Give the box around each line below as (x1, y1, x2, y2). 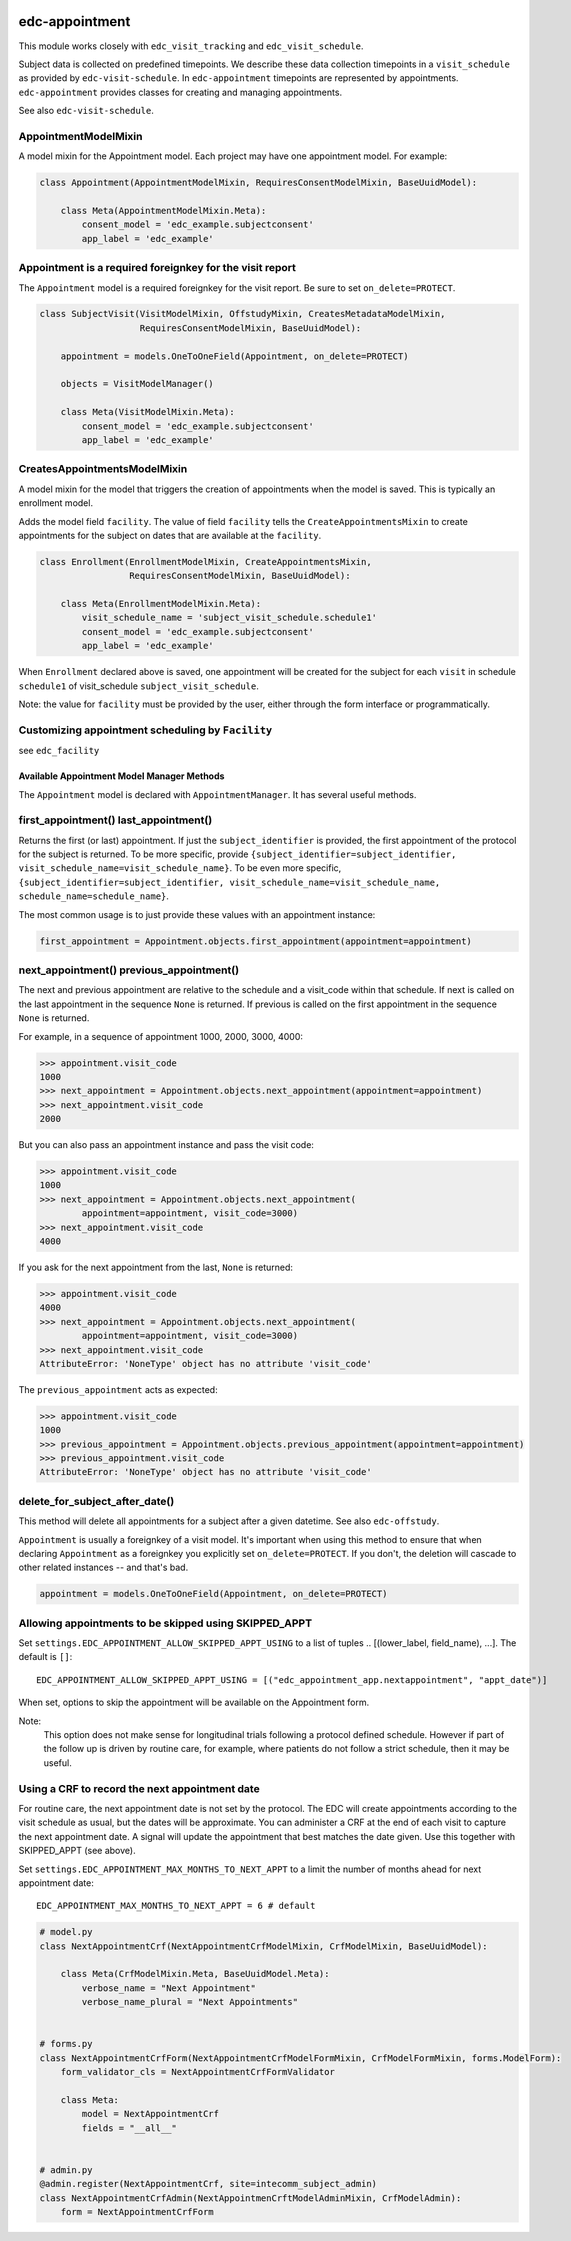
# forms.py (39, 2038, 93, 2050)
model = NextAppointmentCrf (81, 2108, 220, 2120)
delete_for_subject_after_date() (18, 1494, 175, 1508)
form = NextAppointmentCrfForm (60, 2206, 214, 2218)
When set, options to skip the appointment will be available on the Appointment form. (18, 1696, 370, 1709)
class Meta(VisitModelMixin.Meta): (60, 406, 235, 418)
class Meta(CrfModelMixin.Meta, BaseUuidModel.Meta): (60, 1968, 330, 1980)
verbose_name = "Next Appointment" (81, 1982, 257, 1994)
